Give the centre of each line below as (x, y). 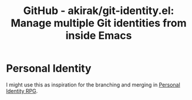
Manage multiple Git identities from (99, 23)
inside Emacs (99, 36)
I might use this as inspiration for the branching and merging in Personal (93, 85)
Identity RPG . (22, 91)
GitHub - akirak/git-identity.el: (99, 11)
